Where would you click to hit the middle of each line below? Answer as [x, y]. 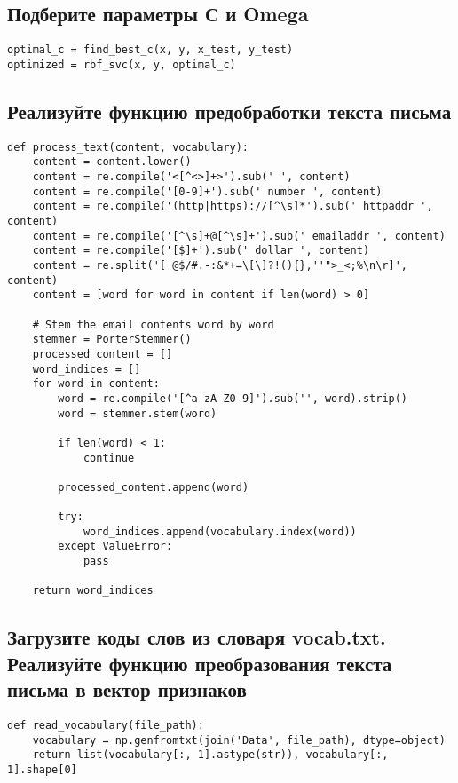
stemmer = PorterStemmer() [112, 340]
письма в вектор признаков [127, 689]
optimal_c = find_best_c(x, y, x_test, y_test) [150, 50]
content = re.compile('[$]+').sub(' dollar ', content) [201, 251]
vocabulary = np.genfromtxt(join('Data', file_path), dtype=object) [239, 740]
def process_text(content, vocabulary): [128, 147]
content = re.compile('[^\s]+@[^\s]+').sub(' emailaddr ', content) [239, 236]
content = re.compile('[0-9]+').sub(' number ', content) [207, 191]
